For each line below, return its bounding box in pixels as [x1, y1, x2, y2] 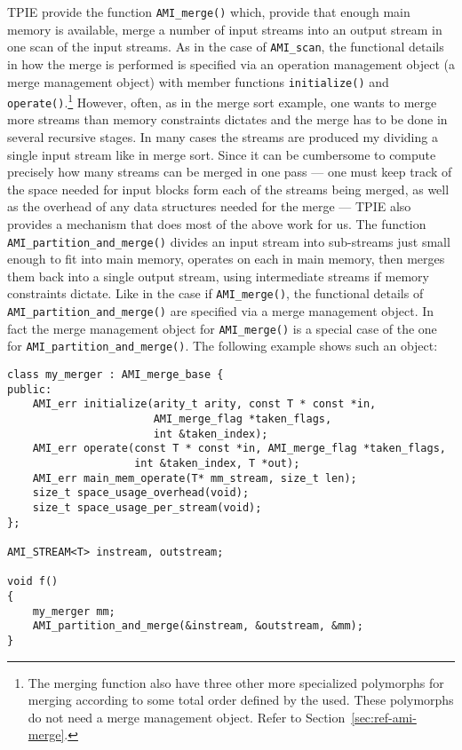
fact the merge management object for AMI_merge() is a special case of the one [7, 319, 437, 337]
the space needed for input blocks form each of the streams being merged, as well [7, 179, 450, 198]
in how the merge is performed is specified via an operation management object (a [7, 54, 455, 73]
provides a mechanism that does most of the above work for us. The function [7, 215, 426, 233]
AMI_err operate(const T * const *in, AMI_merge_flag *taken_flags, [32, 442, 446, 455]
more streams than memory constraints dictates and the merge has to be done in [7, 110, 448, 129]
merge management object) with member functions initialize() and [7, 72, 389, 91]
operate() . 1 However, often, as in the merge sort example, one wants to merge [7, 91, 437, 111]
